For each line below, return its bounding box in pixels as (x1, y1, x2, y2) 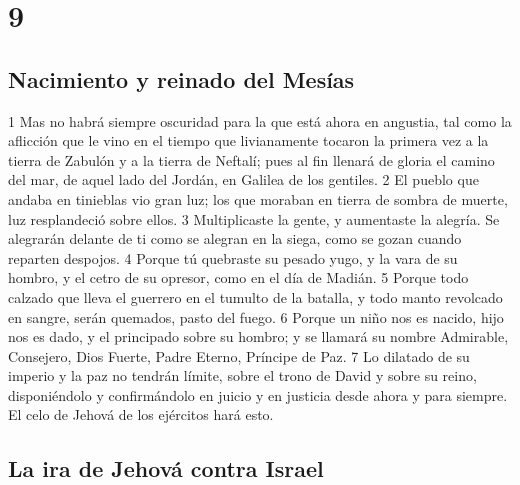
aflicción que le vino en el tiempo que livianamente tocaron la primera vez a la (8, 130, 489, 151)
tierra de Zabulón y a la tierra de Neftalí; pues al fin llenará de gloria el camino (8, 149, 495, 170)
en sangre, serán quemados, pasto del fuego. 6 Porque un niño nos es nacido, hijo (8, 306, 504, 327)
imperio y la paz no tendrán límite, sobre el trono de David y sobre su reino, (8, 365, 477, 386)
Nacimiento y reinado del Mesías (8, 63, 355, 94)
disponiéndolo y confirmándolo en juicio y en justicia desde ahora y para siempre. (8, 384, 508, 405)
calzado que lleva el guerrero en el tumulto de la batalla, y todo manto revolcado (8, 286, 503, 307)
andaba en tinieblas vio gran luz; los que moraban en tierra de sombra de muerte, (8, 188, 508, 209)
